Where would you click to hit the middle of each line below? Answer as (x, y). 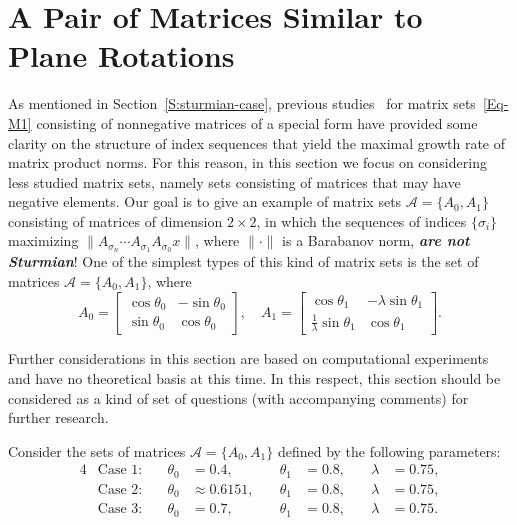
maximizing (43, 240)
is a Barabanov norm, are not (376, 240)
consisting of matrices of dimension (115, 220)
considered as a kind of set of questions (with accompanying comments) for (238, 397)
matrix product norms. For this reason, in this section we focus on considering (247, 162)
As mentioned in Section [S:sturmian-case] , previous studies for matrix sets (242, 103)
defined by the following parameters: (389, 450)
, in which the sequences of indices (361, 220)
